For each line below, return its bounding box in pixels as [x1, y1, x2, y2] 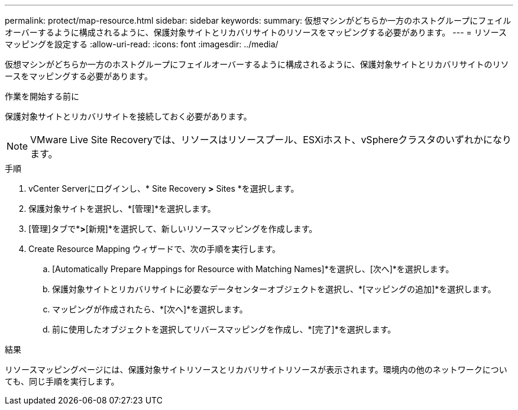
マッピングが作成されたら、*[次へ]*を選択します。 [52, 304, 248, 314]
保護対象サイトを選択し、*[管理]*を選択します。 [28, 204, 216, 214]
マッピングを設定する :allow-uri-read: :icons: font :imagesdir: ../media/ [5, 39, 279, 49]
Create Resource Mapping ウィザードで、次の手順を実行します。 [28, 244, 281, 254]
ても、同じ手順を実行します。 [5, 376, 119, 386]
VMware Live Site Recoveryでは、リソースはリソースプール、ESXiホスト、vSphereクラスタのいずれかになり [30, 134, 511, 146]
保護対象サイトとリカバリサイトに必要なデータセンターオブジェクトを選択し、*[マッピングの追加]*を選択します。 [52, 284, 496, 294]
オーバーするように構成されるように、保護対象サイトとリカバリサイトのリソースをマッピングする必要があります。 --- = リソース [5, 27, 507, 37]
